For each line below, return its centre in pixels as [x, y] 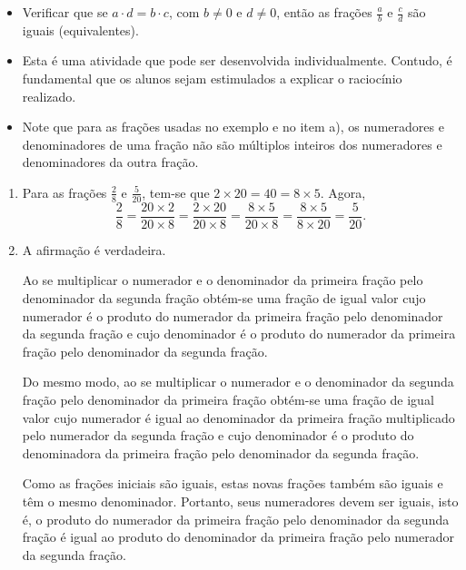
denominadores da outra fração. [110, 162]
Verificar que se [65, 12]
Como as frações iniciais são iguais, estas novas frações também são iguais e [233, 483]
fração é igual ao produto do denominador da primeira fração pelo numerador [238, 537]
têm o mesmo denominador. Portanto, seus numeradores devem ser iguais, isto [240, 501]
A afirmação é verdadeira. [94, 249]
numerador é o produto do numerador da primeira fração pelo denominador [233, 315]
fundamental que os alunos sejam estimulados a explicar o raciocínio [212, 79]
